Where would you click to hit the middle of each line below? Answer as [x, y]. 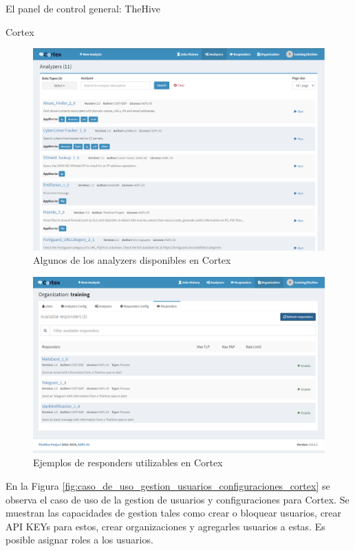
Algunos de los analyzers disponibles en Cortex [132, 260]
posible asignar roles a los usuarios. [79, 540]
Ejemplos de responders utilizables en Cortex [128, 462]
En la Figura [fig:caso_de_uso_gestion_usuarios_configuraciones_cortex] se [168, 486]
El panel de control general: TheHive [83, 8]
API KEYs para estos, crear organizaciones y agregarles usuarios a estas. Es [165, 526]
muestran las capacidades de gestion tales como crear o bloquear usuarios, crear [174, 513]
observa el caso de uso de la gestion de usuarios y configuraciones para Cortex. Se [177, 499]
